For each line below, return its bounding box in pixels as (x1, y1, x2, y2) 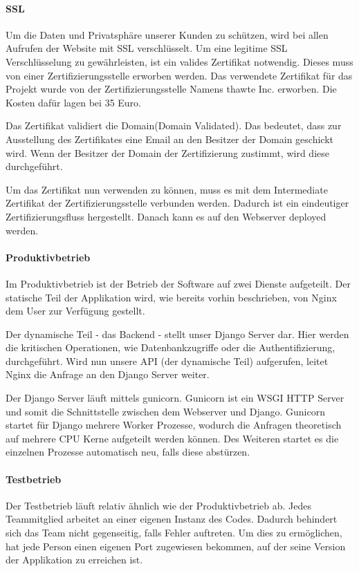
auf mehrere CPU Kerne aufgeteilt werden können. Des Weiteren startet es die (6, 431, 339, 445)
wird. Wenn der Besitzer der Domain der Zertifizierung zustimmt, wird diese (6, 145, 329, 160)
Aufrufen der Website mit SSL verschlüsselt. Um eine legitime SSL (6, 41, 288, 55)
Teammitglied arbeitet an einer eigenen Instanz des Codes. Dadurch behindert (6, 512, 338, 526)
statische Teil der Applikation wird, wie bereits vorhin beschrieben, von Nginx (6, 290, 337, 304)
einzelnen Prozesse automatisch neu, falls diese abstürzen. (6, 444, 250, 459)
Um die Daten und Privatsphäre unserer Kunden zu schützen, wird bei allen (6, 27, 329, 41)
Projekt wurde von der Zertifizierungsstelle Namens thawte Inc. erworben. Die (6, 82, 337, 96)
